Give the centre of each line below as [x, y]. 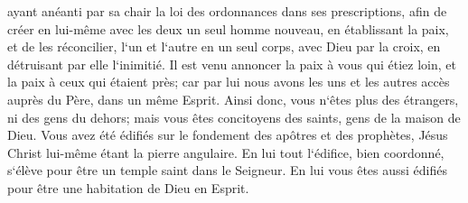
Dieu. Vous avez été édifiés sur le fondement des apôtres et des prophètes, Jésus [228, 135]
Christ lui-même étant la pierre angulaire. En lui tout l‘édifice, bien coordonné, [226, 152]
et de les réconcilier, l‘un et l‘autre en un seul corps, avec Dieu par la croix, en [224, 46]
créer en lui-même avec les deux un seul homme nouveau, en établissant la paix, [228, 28]
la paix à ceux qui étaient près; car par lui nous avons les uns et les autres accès [229, 82]
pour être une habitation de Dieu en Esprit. [128, 187]
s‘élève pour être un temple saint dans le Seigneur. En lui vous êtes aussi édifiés [228, 170]
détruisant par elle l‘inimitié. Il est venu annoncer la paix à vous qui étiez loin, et [232, 64]
